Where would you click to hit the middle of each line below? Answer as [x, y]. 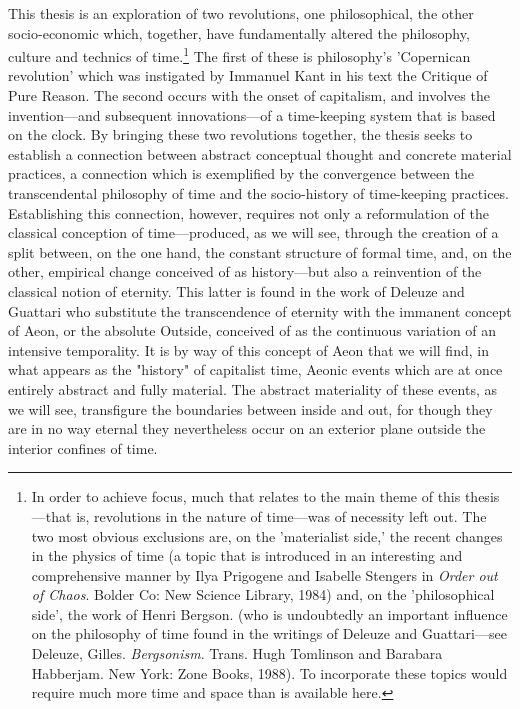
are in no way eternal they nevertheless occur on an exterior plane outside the [247, 428]
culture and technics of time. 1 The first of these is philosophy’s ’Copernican [239, 54]
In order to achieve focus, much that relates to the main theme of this [246, 496]
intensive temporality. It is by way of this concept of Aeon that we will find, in [248, 349]
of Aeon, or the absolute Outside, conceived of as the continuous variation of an [252, 330]
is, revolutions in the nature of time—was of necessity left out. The [281, 515]
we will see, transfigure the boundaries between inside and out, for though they [250, 408]
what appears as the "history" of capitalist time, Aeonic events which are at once [255, 369]
